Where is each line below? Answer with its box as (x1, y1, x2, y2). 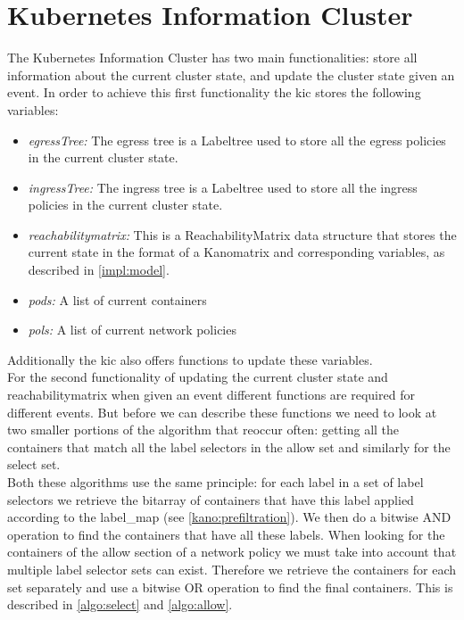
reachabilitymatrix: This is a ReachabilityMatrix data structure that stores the (28, 225, 457, 244)
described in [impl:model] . (28, 260, 170, 279)
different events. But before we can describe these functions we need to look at (7, 402, 437, 421)
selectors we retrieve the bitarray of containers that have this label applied (7, 490, 414, 508)
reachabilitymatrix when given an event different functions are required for (7, 385, 415, 404)
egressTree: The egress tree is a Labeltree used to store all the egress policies (28, 130, 446, 149)
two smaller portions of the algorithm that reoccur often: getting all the (7, 420, 400, 439)
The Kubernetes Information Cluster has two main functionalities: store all (7, 48, 418, 67)
